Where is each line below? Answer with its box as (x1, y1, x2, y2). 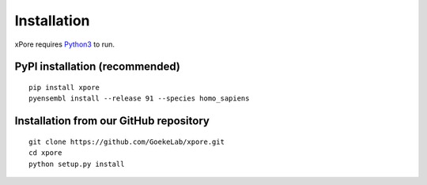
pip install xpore (28, 83, 100, 92)
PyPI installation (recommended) (14, 60, 181, 74)
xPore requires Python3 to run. (14, 40, 115, 49)
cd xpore (28, 149, 62, 157)
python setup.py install (28, 159, 125, 168)
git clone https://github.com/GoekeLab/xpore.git (28, 137, 225, 146)
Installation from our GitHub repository (14, 115, 210, 128)
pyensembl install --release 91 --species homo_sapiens (28, 94, 250, 103)
